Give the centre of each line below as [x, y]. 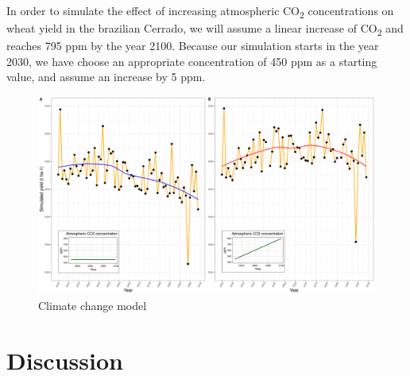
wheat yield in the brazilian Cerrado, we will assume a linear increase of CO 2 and [205, 29]
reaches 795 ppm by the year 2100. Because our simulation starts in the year [193, 46]
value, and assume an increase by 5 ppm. [106, 77]
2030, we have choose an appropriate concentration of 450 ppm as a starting [192, 61]
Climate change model [93, 305]
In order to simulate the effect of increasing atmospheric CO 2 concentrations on [200, 12]
